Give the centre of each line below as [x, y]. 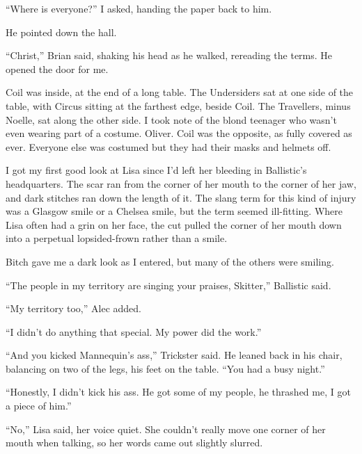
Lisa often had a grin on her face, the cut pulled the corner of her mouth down [174, 224]
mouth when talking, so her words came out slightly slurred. [134, 443]
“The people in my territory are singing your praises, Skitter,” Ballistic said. [168, 285]
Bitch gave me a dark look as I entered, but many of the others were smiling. [170, 261]
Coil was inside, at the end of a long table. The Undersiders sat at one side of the [180, 92]
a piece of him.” [39, 406]
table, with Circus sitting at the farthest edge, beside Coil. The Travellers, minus [178, 105]
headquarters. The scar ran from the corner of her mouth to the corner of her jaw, [181, 183]
